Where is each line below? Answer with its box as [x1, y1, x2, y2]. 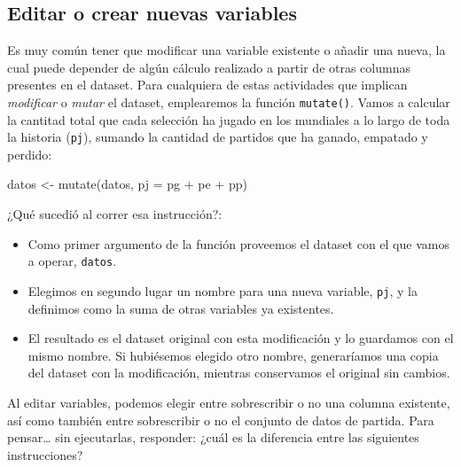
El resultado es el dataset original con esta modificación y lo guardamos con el [27, 329, 454, 347]
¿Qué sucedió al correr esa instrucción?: [7, 205, 223, 223]
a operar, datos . [27, 252, 117, 270]
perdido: [7, 144, 52, 163]
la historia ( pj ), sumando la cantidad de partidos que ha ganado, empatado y [7, 128, 428, 146]
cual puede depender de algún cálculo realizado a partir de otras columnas [7, 58, 410, 76]
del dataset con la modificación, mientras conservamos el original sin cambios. [27, 363, 450, 382]
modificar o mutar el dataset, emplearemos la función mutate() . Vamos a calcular [7, 92, 450, 111]
